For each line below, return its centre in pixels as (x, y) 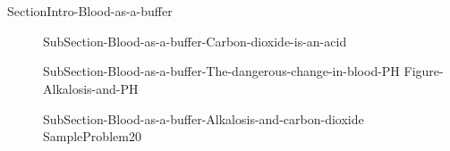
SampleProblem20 (92, 136)
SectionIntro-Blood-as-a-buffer (90, 11)
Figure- (424, 71)
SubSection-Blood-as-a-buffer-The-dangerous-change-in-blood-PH (221, 71)
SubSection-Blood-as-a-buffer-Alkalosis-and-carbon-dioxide (204, 118)
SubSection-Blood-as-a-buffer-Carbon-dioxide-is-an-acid (195, 41)
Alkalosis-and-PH (91, 88)
